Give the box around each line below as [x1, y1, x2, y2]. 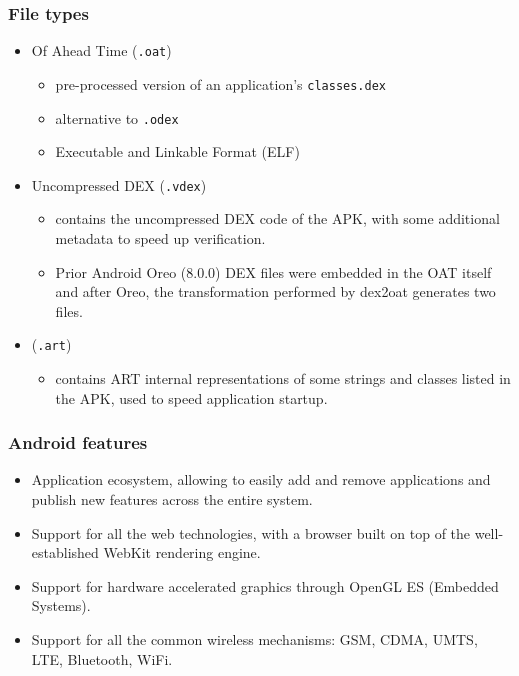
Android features [8, 430, 148, 455]
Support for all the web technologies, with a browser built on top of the [31, 522, 471, 543]
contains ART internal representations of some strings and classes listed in [55, 368, 511, 389]
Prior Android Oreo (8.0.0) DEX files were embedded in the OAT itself [55, 261, 492, 282]
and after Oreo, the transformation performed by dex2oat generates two [55, 281, 496, 302]
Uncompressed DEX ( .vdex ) [31, 174, 207, 195]
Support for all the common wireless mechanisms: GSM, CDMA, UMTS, [31, 629, 478, 650]
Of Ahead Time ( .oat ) [31, 40, 172, 61]
